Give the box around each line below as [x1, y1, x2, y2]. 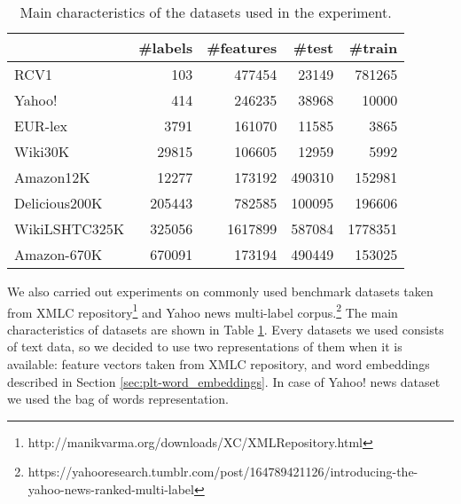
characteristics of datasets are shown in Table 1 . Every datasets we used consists [7, 319, 444, 338]
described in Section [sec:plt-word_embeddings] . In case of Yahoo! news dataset [7, 372, 441, 390]
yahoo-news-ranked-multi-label [27, 480, 194, 498]
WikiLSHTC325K [14, 218, 125, 239]
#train [348, 37, 398, 58]
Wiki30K [14, 141, 70, 161]
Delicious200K [14, 193, 103, 213]
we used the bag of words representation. [7, 390, 229, 408]
